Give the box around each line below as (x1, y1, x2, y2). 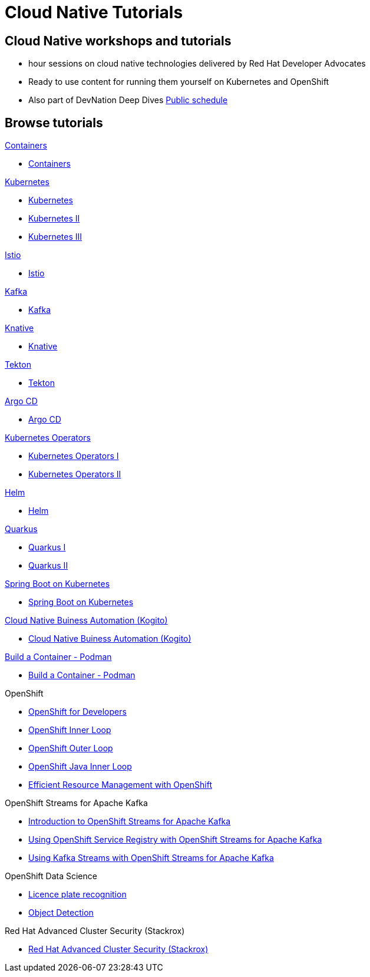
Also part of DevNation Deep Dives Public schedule (28, 95, 228, 105)
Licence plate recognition (28, 889, 127, 900)
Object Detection (28, 907, 94, 918)
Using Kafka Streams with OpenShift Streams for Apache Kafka (28, 853, 274, 863)
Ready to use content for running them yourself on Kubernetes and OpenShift (28, 77, 329, 87)
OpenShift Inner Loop (28, 725, 111, 735)
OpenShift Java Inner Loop (28, 761, 132, 772)
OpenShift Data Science (5, 871, 97, 882)
